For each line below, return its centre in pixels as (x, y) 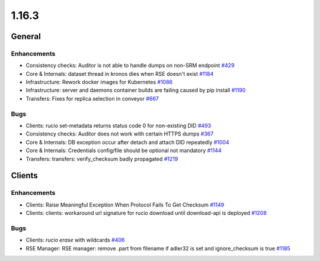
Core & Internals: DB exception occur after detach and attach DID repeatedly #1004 (127, 142)
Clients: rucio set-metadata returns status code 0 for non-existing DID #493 (119, 126)
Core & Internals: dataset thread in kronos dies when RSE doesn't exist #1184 (120, 73)
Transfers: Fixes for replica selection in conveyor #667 (92, 98)
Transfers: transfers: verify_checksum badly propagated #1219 (102, 159)
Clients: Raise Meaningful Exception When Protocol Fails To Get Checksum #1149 (125, 205)
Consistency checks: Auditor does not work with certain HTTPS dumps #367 (120, 134)
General (26, 36)
